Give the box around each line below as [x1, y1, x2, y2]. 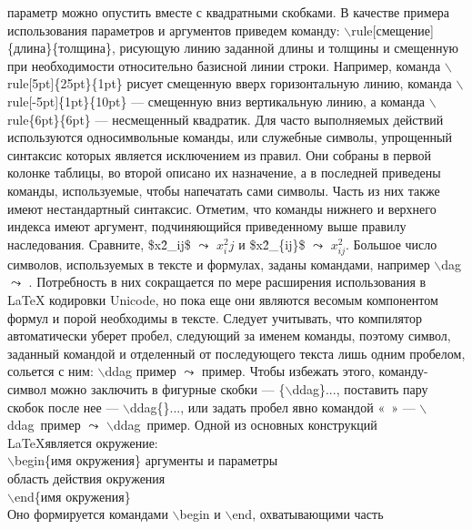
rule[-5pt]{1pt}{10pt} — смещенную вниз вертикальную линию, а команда [7, 91, 426, 110]
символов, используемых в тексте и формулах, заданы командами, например [7, 254, 430, 273]
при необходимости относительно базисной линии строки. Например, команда [7, 56, 441, 75]
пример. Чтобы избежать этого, [202, 361, 375, 381]
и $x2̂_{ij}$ [238, 234, 306, 253]
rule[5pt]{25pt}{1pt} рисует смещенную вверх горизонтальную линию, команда [7, 74, 452, 93]
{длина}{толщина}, [7, 38, 115, 57]
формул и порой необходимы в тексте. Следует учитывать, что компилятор [7, 308, 422, 327]
